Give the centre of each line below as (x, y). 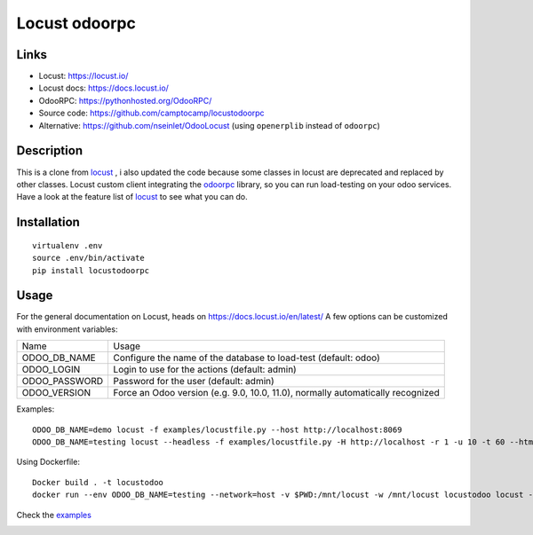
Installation (48, 222)
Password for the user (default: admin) (194, 382)
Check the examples (54, 515)
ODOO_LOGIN (51, 370)
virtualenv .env (68, 245)
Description (50, 151)
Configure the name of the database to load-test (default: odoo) (247, 358)
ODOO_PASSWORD (63, 382)
